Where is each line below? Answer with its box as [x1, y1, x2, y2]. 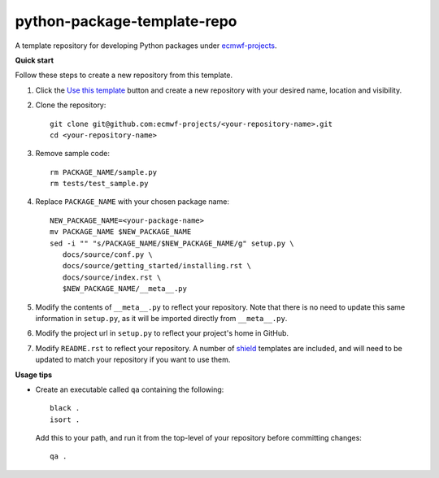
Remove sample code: [35, 149, 110, 159]
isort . [50, 415, 80, 424]
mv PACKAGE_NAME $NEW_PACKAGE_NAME [50, 228, 192, 237]
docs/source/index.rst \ [62, 272, 162, 282]
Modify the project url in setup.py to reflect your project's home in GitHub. [35, 328, 289, 338]
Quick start [15, 55, 54, 65]
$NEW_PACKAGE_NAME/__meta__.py [62, 285, 187, 293]
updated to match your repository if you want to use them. [35, 354, 231, 365]
